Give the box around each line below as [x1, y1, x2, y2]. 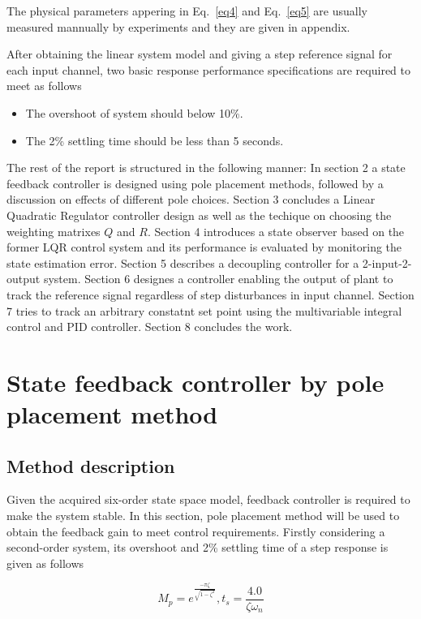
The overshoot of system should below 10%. [25, 104, 243, 121]
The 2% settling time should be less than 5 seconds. [25, 131, 284, 148]
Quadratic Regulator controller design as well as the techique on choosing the [6, 206, 392, 223]
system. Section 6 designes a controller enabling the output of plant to [43, 270, 393, 287]
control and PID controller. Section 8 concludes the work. [6, 318, 293, 335]
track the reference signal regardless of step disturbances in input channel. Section [6, 286, 415, 303]
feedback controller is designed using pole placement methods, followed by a [6, 174, 384, 191]
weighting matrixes [6, 222, 101, 239]
